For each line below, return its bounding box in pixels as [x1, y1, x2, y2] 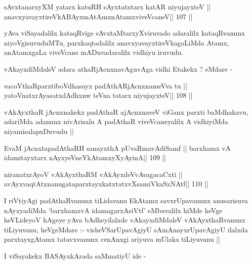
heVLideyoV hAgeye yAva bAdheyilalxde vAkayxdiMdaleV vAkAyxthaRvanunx [4, 215, 246, 225]
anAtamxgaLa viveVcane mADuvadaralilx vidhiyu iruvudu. [4, 47, 183, 57]
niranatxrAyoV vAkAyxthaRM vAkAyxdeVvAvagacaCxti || [4, 169, 183, 179]
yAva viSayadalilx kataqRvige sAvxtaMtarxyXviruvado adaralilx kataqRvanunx [4, 28, 245, 38]
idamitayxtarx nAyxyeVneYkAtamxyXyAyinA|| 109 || [4, 152, 166, 163]
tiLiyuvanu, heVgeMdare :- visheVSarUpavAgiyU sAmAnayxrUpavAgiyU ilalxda [4, 224, 248, 234]
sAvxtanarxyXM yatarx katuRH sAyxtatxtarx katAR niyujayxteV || [4, 1, 211, 11]
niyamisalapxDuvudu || [4, 126, 74, 136]
